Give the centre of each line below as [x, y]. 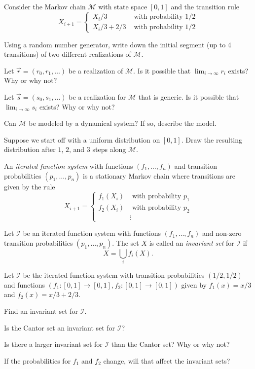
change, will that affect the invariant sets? [167, 360]
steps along [109, 149]
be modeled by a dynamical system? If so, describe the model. [123, 123]
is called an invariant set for [192, 242]
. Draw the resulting [212, 139]
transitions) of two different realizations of [68, 54]
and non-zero [222, 233]
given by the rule [30, 186]
